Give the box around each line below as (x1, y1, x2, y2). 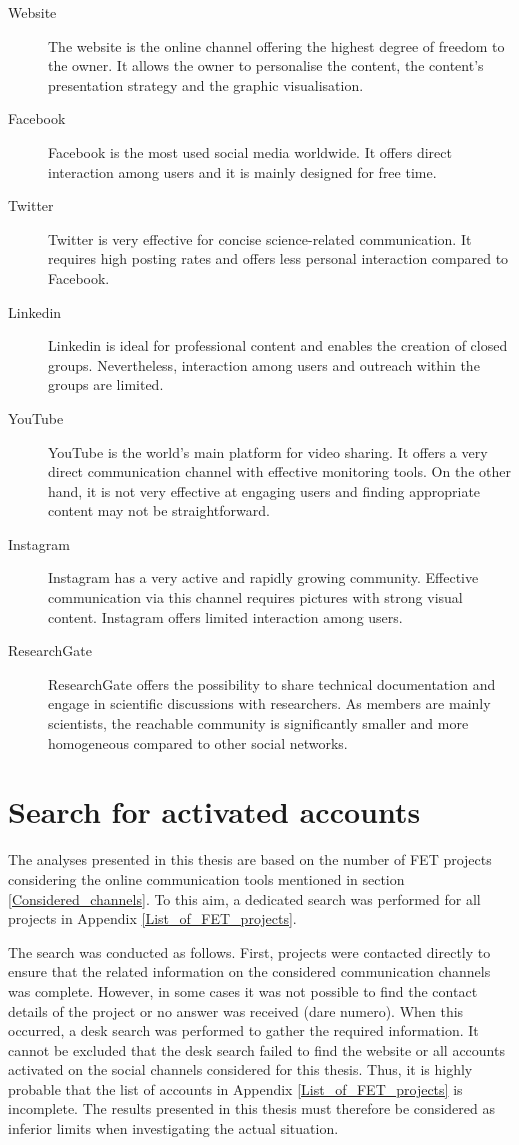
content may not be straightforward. (48, 500, 270, 521)
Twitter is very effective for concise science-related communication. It (48, 228, 472, 249)
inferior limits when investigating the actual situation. (8, 1118, 339, 1139)
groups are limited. (48, 374, 164, 395)
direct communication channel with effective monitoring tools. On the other (48, 461, 511, 482)
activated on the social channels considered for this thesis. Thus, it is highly (8, 1059, 473, 1080)
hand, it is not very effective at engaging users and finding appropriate (48, 480, 481, 501)
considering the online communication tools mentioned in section (8, 868, 405, 889)
